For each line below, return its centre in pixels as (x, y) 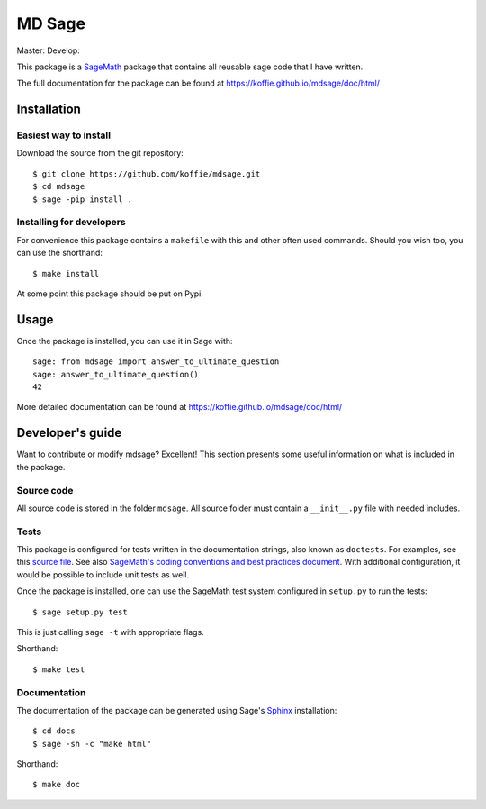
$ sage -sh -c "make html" (92, 744)
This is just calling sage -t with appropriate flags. (110, 632)
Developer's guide (69, 433)
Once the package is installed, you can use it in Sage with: (125, 341)
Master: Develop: (48, 50)
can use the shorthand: (60, 253)
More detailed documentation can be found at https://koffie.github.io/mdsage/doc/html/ (180, 407)
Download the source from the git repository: (100, 153)
